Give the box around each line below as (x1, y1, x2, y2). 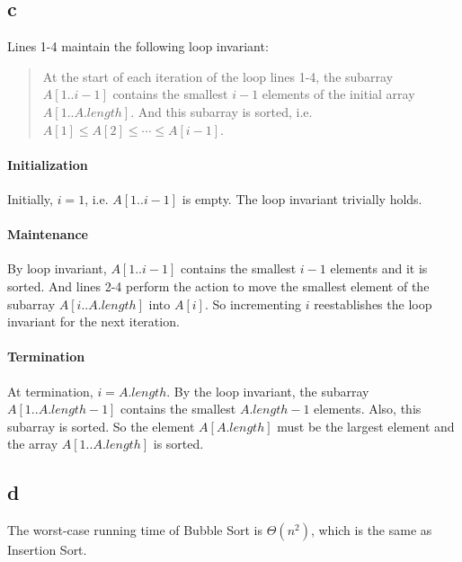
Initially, (7, 189, 53, 208)
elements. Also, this (314, 399, 422, 418)
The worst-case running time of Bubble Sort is (7, 521, 263, 540)
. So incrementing (204, 294, 301, 313)
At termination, (7, 381, 93, 400)
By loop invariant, (7, 259, 107, 278)
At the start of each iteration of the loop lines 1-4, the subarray (42, 67, 394, 85)
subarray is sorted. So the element (7, 416, 195, 435)
